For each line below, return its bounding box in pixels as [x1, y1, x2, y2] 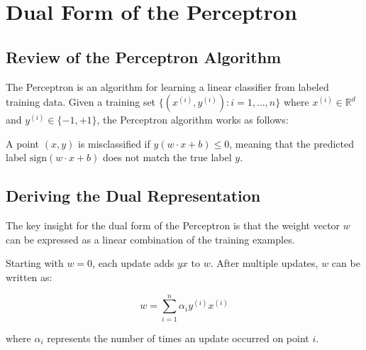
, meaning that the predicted [229, 136, 355, 151]
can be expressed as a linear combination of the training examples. [6, 231, 295, 246]
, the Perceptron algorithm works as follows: [96, 112, 289, 127]
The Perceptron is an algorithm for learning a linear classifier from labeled [6, 79, 329, 94]
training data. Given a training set [6, 94, 156, 109]
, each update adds [92, 256, 174, 270]
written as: [6, 269, 52, 284]
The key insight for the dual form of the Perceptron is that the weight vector [6, 218, 340, 233]
